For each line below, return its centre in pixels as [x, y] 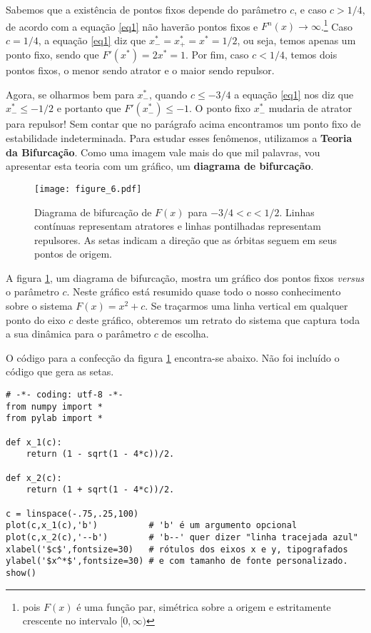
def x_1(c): [34, 442]
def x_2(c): [34, 478]
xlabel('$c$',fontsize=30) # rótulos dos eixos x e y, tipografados [177, 549]
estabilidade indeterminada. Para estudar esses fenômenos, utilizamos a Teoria [179, 138]
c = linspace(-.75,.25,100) [72, 513]
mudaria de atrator [310, 108]
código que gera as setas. [60, 371]
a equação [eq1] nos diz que [294, 94]
